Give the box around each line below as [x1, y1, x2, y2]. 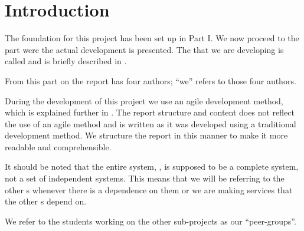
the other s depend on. [5, 195, 87, 207]
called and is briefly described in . [5, 55, 127, 67]
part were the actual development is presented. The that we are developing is [5, 43, 284, 55]
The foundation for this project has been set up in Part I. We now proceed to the [5, 32, 299, 44]
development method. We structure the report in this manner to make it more [5, 129, 288, 141]
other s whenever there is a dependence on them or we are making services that [5, 183, 293, 196]
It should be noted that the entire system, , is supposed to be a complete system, [5, 160, 299, 173]
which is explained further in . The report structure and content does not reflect [5, 106, 295, 118]
